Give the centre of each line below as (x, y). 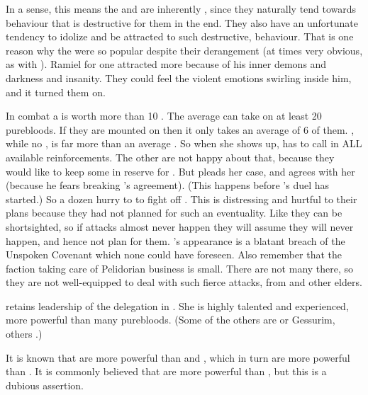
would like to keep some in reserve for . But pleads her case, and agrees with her (180, 171)
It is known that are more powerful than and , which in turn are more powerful (178, 357)
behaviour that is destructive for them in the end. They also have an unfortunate (182, 22)
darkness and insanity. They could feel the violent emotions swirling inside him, (179, 78)
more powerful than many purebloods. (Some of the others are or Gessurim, (171, 320)
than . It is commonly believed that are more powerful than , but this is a (166, 371)
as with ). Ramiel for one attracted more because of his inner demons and (166, 64)
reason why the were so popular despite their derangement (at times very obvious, (184, 50)
